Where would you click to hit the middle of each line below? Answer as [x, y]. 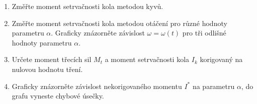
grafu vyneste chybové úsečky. [58, 96]
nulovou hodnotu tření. [47, 69]
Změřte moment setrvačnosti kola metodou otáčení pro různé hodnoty [119, 23]
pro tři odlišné [204, 33]
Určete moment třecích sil [52, 59]
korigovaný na [221, 59]
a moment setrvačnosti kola [147, 59]
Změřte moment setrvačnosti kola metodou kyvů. [88, 6]
